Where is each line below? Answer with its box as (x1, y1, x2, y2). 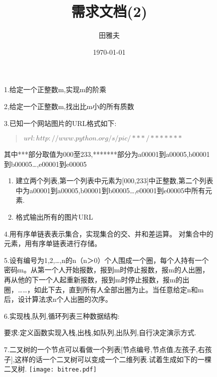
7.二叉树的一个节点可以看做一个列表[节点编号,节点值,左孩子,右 (4, 344, 205, 354)
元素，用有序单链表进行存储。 (4, 238, 101, 249)
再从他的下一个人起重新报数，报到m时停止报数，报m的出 (4, 274, 190, 285)
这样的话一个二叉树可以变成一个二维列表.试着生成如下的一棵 (14, 354, 212, 364)
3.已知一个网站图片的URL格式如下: (4, 118, 117, 128)
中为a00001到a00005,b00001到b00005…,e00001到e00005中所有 (15, 185, 205, 195)
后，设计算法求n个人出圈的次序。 (4, 294, 112, 304)
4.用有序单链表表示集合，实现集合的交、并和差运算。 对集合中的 (4, 228, 214, 239)
